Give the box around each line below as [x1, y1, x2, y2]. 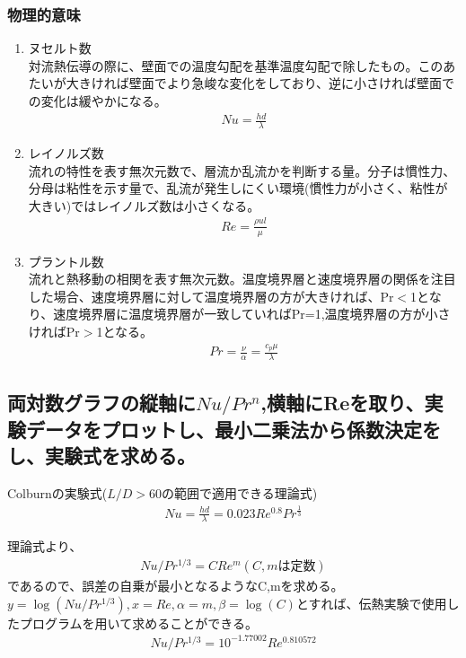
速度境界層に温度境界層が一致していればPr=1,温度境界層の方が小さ [53, 304, 451, 323]
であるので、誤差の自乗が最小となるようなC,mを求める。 [7, 576, 344, 595]
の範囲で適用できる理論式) [162, 484, 318, 503]
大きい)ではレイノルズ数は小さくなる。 [28, 196, 260, 215]
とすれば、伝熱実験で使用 [295, 593, 447, 612]
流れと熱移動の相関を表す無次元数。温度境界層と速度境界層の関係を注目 [28, 269, 456, 288]
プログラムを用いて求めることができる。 [19, 613, 258, 632]
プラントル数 [28, 251, 104, 270]
